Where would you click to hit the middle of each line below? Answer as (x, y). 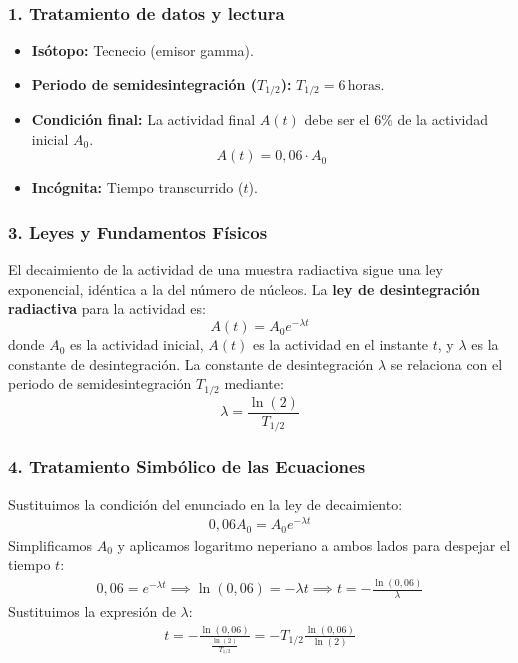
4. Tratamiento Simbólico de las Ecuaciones (187, 466)
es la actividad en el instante (340, 344)
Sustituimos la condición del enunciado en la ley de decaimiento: (205, 503)
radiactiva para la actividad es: (107, 308)
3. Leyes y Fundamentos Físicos (138, 231)
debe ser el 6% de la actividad (396, 119)
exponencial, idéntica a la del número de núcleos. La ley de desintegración (244, 288)
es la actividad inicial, (137, 344)
